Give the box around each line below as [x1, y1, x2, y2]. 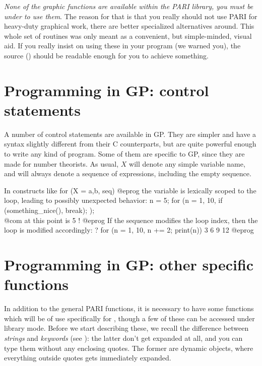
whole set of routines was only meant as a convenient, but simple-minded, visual [4, 30, 252, 41]
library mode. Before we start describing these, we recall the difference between [4, 323, 249, 333]
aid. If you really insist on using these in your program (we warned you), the [4, 40, 241, 51]
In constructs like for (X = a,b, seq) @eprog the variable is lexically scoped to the [4, 185, 256, 195]
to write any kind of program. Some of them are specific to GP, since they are [4, 149, 245, 159]
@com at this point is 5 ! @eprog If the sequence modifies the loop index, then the [4, 214, 258, 225]
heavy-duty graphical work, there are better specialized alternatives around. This [4, 21, 254, 31]
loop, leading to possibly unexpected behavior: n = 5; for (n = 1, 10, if [4, 195, 223, 205]
